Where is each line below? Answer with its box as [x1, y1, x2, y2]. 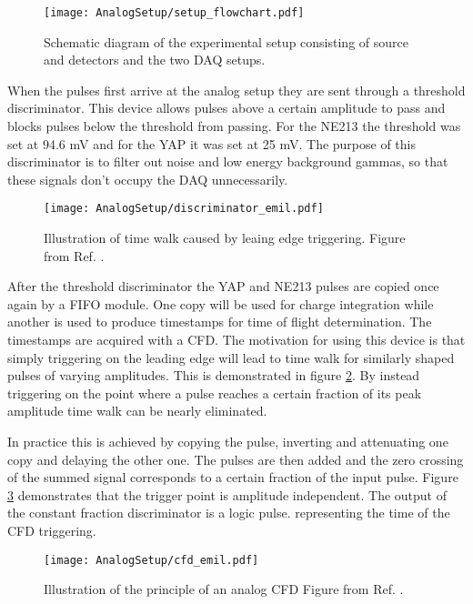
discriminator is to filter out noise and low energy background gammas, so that [7, 152, 448, 171]
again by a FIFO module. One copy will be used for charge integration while [7, 294, 434, 313]
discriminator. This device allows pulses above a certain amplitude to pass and [7, 98, 446, 117]
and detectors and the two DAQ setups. [44, 50, 266, 69]
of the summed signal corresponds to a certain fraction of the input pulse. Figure [7, 468, 458, 487]
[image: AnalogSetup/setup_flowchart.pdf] [44, 6, 305, 19]
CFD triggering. [7, 520, 96, 539]
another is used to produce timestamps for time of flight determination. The [7, 312, 432, 331]
